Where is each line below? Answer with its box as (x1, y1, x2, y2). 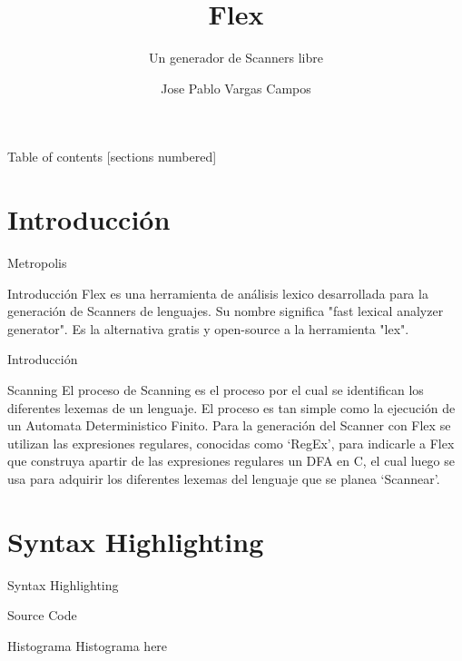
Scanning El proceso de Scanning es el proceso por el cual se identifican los (7, 380, 424, 399)
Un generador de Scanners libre (149, 48, 323, 67)
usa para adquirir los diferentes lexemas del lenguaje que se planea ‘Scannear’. (7, 469, 440, 488)
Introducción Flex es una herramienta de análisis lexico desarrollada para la (7, 283, 428, 302)
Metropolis (7, 253, 67, 272)
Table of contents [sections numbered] (7, 147, 217, 166)
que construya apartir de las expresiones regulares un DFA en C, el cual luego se (7, 451, 455, 470)
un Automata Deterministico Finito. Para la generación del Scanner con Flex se (7, 416, 451, 435)
